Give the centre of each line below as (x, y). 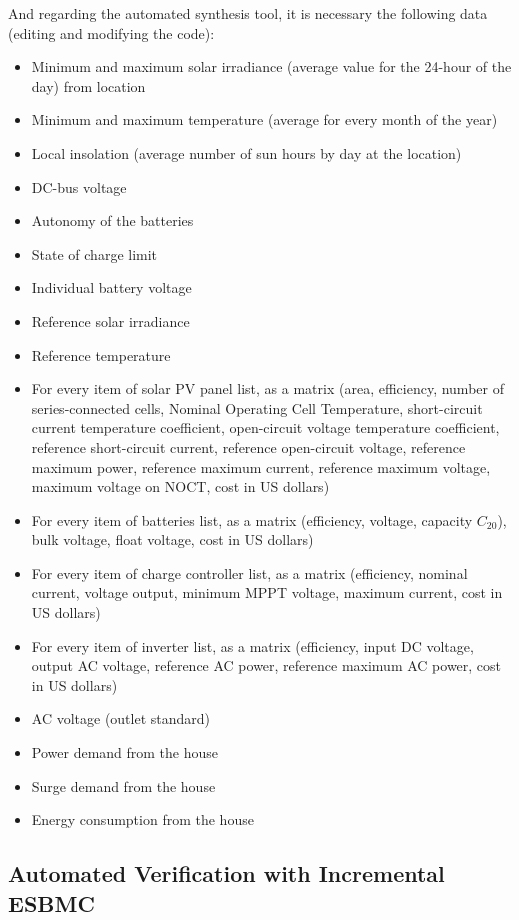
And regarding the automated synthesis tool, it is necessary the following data (248, 13)
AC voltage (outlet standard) (121, 718)
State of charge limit (94, 253)
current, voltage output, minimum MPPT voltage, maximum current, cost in (267, 592)
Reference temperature (101, 354)
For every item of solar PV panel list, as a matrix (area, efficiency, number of (267, 388)
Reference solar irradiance (110, 320)
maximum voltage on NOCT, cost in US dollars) (180, 486)
